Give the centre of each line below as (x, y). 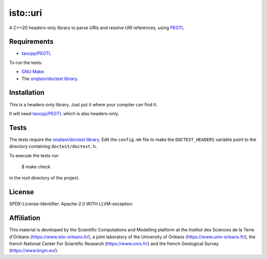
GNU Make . (33, 72)
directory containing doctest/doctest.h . (53, 146)
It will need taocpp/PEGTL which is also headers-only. (64, 113)
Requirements (31, 42)
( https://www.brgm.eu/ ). (34, 251)
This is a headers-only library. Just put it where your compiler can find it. (83, 104)
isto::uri (25, 13)
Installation (27, 93)
